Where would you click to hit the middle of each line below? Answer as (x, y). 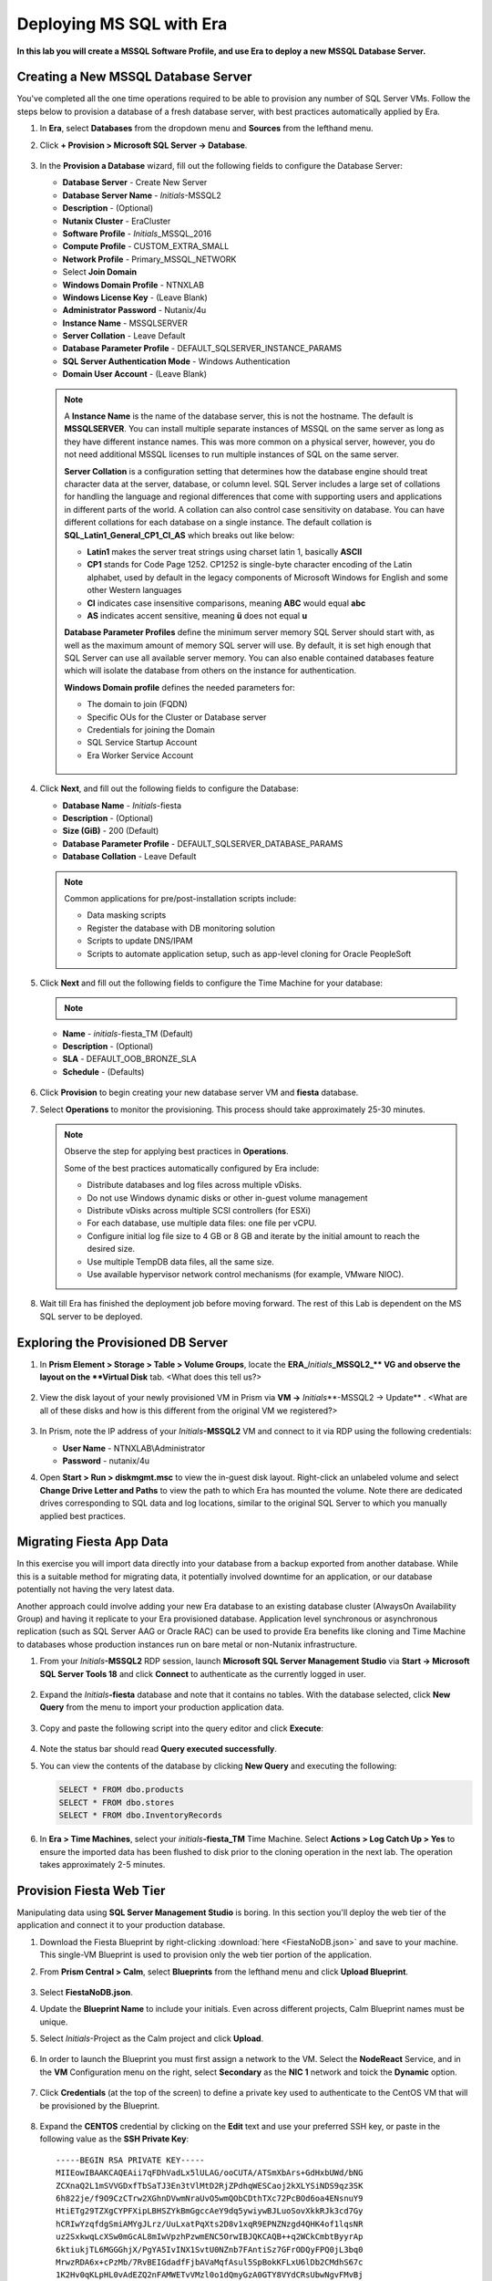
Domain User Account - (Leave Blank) (135, 374)
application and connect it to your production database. (121, 1925)
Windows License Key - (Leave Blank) (135, 297)
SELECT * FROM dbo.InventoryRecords (141, 1815)
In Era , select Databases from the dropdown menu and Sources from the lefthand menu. (206, 129)
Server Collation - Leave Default (124, 336)
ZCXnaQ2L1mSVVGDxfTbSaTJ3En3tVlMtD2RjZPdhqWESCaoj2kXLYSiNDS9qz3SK (210, 2186)
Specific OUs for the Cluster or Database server (177, 717)
